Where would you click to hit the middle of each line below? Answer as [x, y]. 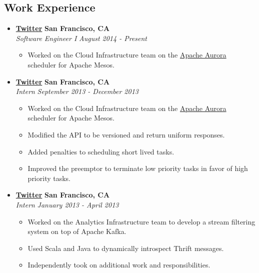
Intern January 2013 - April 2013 [67, 204]
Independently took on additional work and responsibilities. [119, 265]
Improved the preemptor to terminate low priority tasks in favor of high [138, 168]
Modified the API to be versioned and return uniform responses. [126, 134]
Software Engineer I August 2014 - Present [81, 38]
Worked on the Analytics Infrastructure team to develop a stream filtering [141, 221]
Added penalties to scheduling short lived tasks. [101, 151]
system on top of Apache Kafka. [77, 231]
